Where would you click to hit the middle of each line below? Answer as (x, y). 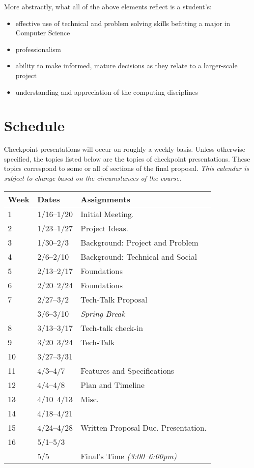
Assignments (105, 199)
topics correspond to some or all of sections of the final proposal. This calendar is (127, 168)
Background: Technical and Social (139, 256)
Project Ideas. (104, 228)
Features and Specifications (127, 370)
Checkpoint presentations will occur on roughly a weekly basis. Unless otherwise (125, 149)
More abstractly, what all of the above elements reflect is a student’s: (108, 6)
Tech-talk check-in (112, 328)
